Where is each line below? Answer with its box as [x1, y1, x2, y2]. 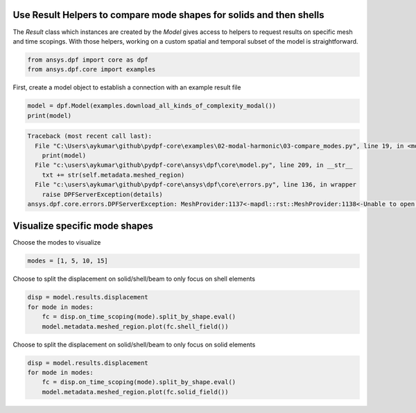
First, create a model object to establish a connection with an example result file [12, 83, 241, 91]
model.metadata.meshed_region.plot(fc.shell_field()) [42, 322, 229, 331]
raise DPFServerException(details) [42, 191, 163, 198]
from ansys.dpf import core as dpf [27, 55, 148, 64]
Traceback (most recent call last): [27, 132, 153, 140]
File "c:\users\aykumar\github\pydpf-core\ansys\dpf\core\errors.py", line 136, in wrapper [35, 181, 357, 188]
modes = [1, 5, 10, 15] [27, 257, 109, 265]
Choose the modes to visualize [12, 238, 101, 247]
